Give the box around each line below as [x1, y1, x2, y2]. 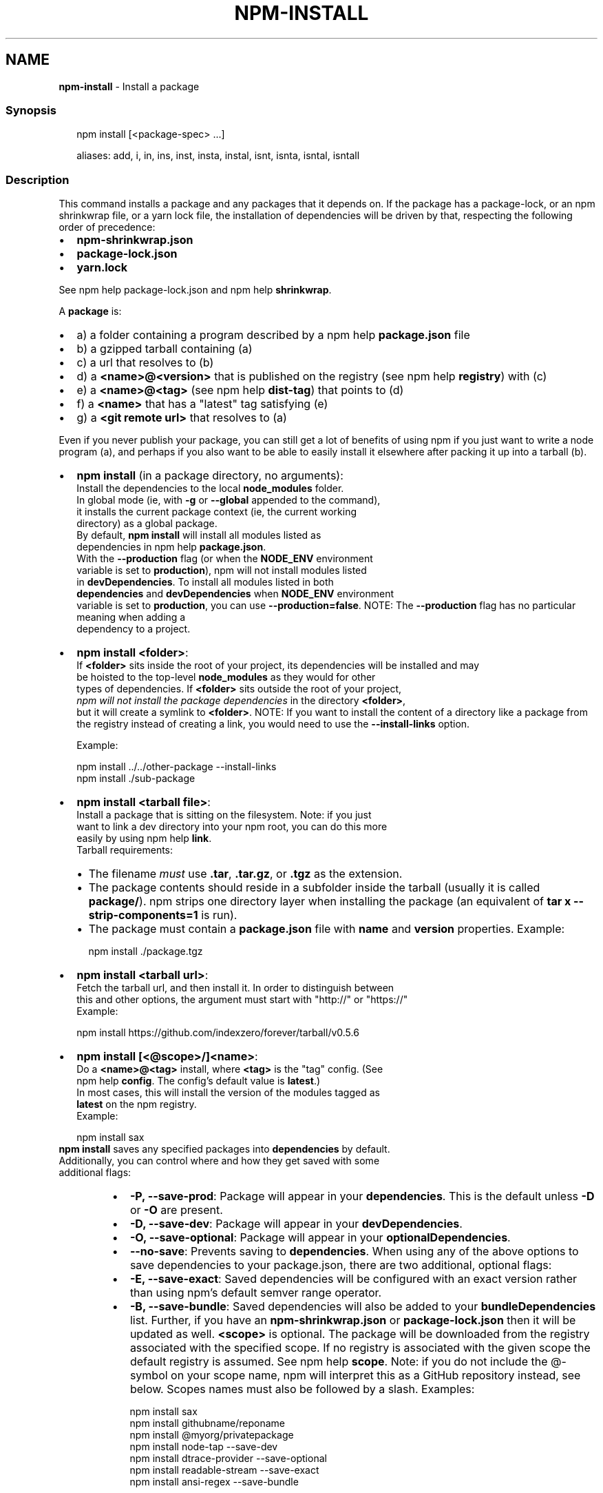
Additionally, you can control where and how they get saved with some [59, 1155, 380, 1167]
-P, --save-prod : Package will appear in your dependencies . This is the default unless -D [129, 1189, 595, 1204]
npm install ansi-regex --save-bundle [129, 1476, 299, 1488]
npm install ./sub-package [76, 772, 195, 785]
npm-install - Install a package [59, 80, 200, 92]
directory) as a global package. [76, 517, 218, 530]
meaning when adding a [76, 611, 186, 624]
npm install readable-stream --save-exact [129, 1464, 319, 1476]
